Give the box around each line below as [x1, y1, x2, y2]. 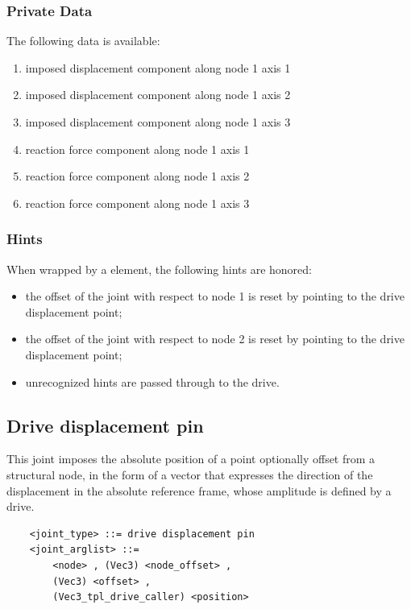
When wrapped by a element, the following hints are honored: [6, 260, 312, 277]
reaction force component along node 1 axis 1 [25, 140, 250, 157]
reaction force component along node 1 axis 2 [25, 168, 250, 184]
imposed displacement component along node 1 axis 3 [25, 114, 291, 130]
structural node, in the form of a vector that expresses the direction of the [6, 466, 373, 483]
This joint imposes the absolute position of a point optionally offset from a [6, 450, 376, 467]
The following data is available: [6, 32, 160, 49]
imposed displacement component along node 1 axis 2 [25, 86, 291, 103]
